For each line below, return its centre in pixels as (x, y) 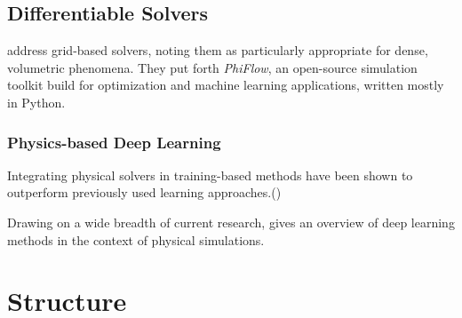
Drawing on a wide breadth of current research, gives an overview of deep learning (231, 222)
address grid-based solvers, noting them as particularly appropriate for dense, (218, 50)
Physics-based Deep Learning (114, 142)
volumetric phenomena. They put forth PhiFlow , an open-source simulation (212, 67)
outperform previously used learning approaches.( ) (144, 192)
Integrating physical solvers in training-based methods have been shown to (210, 175)
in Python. (36, 102)
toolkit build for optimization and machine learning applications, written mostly (226, 85)
